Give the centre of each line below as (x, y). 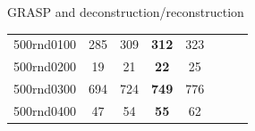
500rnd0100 (45, 44)
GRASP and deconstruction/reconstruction (126, 12)
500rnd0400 (45, 110)
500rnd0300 (45, 89)
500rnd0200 (45, 66)
